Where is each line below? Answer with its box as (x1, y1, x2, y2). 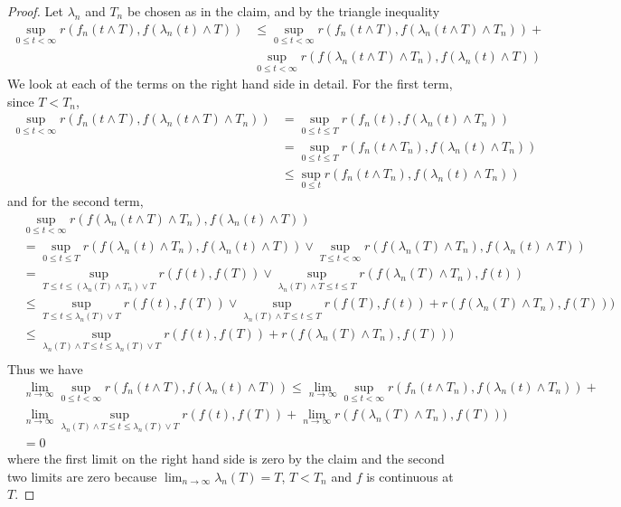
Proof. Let (7, 2, 63, 20)
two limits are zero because (7, 466, 157, 485)
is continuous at (366, 466, 454, 485)
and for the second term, (7, 192, 144, 211)
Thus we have (7, 359, 83, 378)
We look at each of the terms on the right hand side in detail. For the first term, (7, 74, 453, 93)
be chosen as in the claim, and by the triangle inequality (127, 2, 440, 20)
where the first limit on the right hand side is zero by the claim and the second (7, 449, 445, 468)
